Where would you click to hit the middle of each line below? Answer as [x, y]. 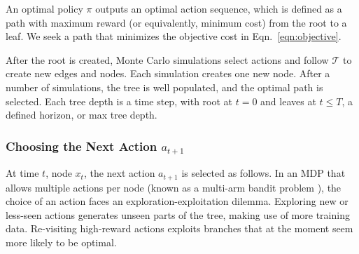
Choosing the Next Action [82, 146]
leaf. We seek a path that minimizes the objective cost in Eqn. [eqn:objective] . [174, 36]
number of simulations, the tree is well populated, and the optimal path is [164, 87]
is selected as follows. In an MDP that [263, 173]
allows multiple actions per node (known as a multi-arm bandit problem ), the [174, 187]
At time [22, 173]
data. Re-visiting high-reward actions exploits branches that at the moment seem [179, 228]
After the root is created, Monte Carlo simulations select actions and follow [167, 59]
